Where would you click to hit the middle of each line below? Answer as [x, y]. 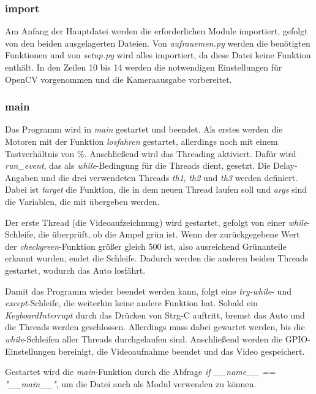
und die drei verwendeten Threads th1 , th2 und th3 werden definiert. [170, 177]
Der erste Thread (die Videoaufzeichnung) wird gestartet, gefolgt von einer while [156, 222]
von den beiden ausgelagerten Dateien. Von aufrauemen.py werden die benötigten [158, 43]
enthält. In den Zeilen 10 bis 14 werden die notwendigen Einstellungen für [144, 67]
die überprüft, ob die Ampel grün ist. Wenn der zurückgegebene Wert [169, 234]
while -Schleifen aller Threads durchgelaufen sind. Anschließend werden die [144, 338]
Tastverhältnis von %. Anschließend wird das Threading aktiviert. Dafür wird [151, 153]
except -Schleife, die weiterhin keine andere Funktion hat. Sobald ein [131, 303]
